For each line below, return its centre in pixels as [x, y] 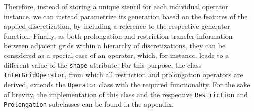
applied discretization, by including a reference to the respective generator [117, 26]
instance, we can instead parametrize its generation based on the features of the [126, 16]
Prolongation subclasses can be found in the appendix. [89, 104]
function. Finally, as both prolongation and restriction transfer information [118, 35]
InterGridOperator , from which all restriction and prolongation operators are [124, 75]
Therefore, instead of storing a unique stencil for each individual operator [116, 6]
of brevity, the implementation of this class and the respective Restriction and [126, 94]
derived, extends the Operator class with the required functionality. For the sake [127, 84]
